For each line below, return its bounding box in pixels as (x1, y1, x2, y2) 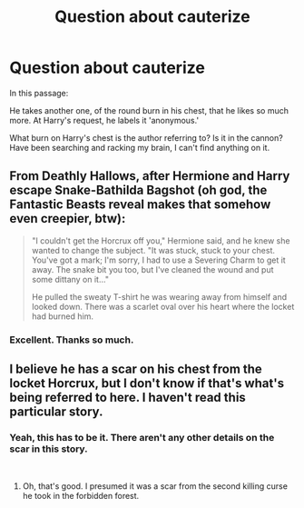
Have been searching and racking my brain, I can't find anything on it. (9, 142, 270, 153)
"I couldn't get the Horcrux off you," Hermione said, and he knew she (31, 234, 290, 246)
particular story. (9, 404, 103, 420)
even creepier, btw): (9, 211, 126, 226)
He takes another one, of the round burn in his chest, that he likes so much (9, 105, 289, 115)
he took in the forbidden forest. (22, 491, 140, 502)
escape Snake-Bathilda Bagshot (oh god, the (9, 183, 268, 198)
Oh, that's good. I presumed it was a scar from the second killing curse (22, 481, 289, 492)
